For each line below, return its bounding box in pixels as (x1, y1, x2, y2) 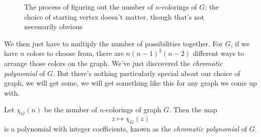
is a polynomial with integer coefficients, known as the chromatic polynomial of (4, 123, 247, 133)
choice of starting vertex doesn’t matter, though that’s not (24, 11, 205, 22)
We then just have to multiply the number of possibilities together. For (4, 38, 223, 48)
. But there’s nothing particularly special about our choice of (53, 67, 240, 78)
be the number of (44, 104, 98, 115)
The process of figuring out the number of (24, 2, 153, 12)
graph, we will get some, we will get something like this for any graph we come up (4, 78, 257, 88)
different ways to (193, 48, 244, 58)
